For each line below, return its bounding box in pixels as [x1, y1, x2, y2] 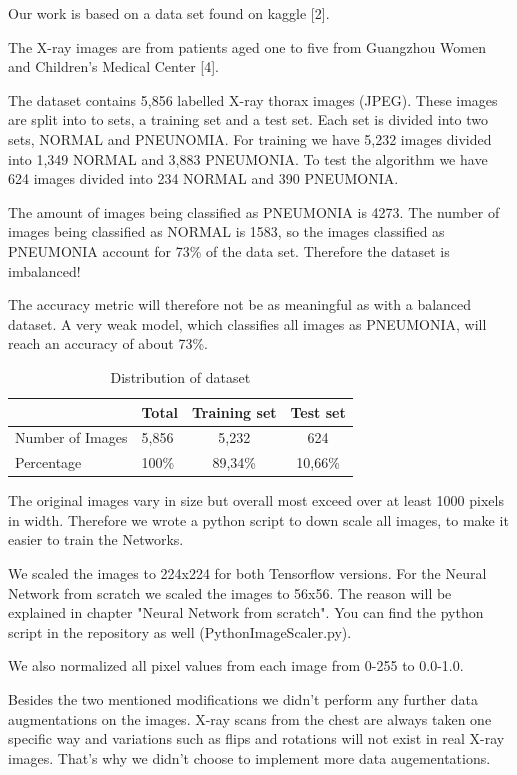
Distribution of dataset [110, 366, 251, 387]
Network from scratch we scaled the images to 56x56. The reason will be [8, 582, 452, 603]
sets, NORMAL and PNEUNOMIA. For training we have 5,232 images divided [8, 128, 492, 149]
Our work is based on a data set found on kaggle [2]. [8, 3, 330, 23]
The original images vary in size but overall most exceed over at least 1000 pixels [8, 490, 504, 511]
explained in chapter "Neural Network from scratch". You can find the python [8, 602, 484, 623]
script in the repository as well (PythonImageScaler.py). [8, 621, 352, 642]
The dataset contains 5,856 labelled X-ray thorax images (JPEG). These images [8, 89, 498, 110]
